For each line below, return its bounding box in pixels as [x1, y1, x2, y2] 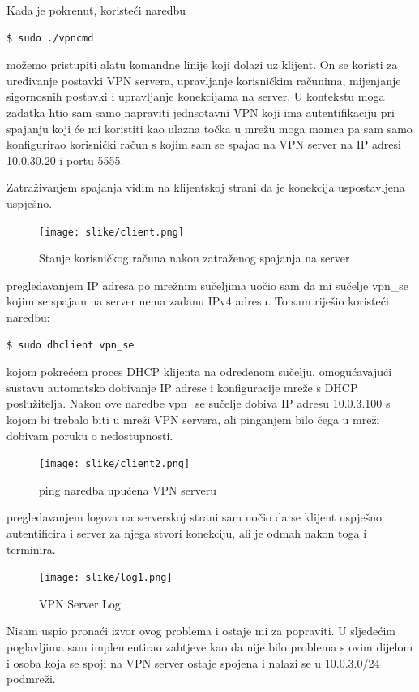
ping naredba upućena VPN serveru [39, 481, 216, 498]
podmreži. [6, 670, 56, 687]
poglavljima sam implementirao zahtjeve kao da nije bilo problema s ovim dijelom [6, 638, 413, 655]
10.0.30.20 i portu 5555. [6, 151, 124, 168]
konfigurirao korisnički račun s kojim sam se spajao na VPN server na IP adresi [6, 136, 401, 153]
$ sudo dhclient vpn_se [6, 339, 135, 351]
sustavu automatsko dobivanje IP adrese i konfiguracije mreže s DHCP [6, 378, 358, 396]
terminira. [6, 540, 56, 557]
